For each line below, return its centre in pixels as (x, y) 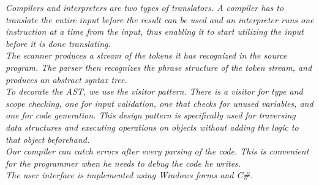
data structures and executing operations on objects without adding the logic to (152, 127)
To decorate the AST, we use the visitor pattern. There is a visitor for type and (154, 91)
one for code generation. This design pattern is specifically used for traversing (151, 115)
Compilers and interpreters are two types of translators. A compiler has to (145, 7)
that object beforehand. (48, 139)
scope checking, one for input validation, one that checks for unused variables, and (159, 103)
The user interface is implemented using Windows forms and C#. (129, 175)
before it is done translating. (58, 43)
